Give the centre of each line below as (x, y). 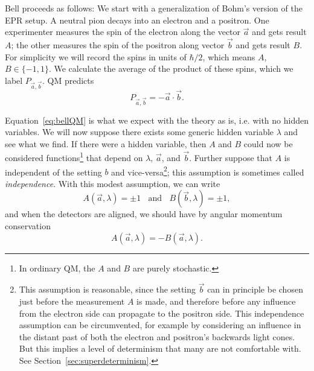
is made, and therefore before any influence (216, 301)
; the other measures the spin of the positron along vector (118, 45)
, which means (229, 56)
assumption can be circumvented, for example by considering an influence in (160, 325)
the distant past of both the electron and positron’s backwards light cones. (157, 336)
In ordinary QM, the (57, 268)
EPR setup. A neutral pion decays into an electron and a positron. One (137, 20)
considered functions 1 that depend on (74, 157)
